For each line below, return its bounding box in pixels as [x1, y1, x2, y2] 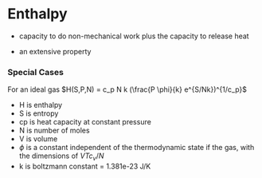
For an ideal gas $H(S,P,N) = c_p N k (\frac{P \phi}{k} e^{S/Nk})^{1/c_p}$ [7, 85, 248, 94]
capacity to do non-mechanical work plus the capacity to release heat [18, 31, 249, 41]
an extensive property [18, 46, 92, 56]
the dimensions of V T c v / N [18, 151, 104, 163]
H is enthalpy [18, 101, 63, 110]
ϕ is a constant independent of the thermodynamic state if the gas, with [18, 143, 255, 152]
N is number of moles [18, 125, 90, 136]
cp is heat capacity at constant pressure [18, 117, 152, 127]
